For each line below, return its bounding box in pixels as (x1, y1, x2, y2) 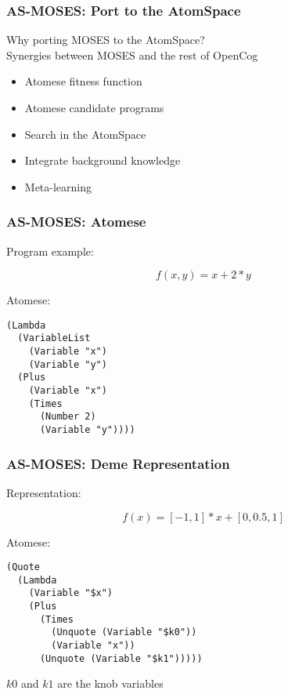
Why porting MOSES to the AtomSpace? (6, 31, 205, 48)
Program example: (6, 242, 94, 259)
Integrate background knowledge (24, 152, 181, 169)
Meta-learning (24, 178, 92, 194)
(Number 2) (39, 411, 96, 423)
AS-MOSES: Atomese (6, 212, 146, 231)
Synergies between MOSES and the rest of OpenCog (6, 46, 258, 63)
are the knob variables (57, 675, 164, 692)
